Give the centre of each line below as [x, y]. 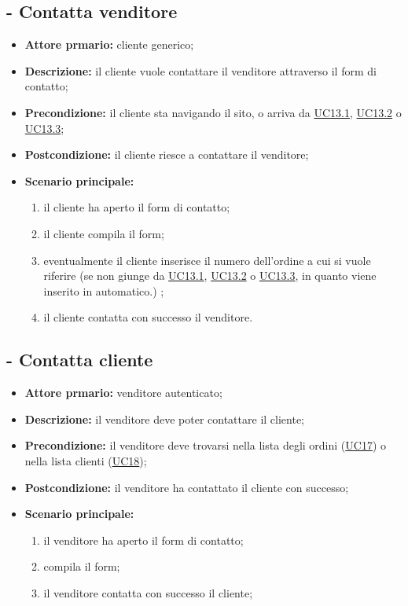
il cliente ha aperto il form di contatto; [137, 207]
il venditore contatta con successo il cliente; [148, 592]
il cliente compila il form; [104, 233]
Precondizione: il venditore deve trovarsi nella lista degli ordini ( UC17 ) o [205, 445]
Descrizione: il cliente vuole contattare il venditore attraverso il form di [200, 70]
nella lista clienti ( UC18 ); [86, 460]
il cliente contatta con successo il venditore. [148, 317]
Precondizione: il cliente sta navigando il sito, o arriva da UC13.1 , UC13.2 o [213, 112]
